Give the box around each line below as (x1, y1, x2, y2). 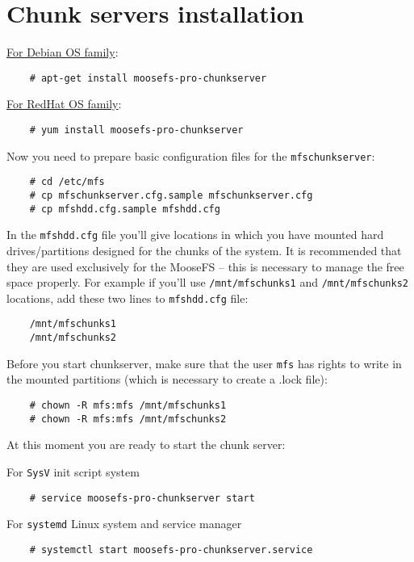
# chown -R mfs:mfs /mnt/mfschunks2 (29, 413, 227, 425)
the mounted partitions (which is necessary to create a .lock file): (6, 371, 328, 388)
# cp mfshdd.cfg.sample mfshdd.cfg (29, 203, 220, 215)
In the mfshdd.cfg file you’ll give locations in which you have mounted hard (6, 226, 384, 243)
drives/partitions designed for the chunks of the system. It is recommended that (6, 241, 402, 258)
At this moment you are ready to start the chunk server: (6, 436, 286, 453)
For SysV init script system (6, 463, 140, 480)
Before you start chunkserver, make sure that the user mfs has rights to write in (6, 354, 402, 371)
